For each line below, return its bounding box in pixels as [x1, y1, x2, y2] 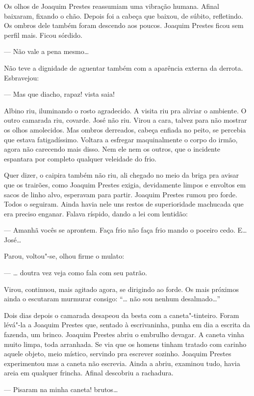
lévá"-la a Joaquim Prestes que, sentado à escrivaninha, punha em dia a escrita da [4, 319, 250, 330]
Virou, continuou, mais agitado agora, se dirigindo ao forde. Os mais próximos [4, 284, 239, 294]
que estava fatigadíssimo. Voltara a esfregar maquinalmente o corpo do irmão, [4, 134, 238, 144]
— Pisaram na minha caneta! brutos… [4, 384, 118, 394]
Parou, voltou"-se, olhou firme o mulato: [4, 251, 125, 261]
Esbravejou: [4, 72, 39, 82]
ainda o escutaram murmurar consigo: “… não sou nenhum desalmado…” [4, 293, 221, 304]
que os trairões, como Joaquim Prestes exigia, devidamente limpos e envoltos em [4, 179, 246, 189]
